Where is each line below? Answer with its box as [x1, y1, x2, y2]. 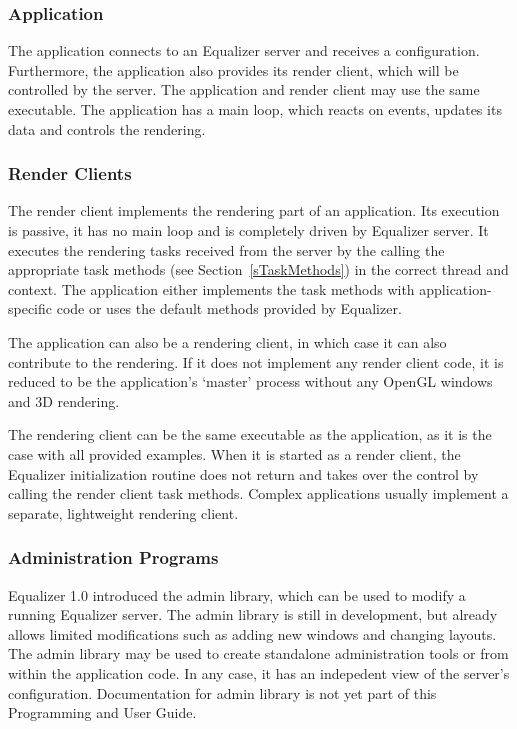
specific [8, 298, 53, 319]
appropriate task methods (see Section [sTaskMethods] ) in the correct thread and [8, 259, 509, 280]
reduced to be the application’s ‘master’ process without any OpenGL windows [8, 371, 493, 392]
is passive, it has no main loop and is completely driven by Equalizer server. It [8, 220, 489, 240]
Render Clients [8, 161, 132, 186]
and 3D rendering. [8, 390, 120, 411]
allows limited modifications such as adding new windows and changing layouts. [8, 623, 497, 644]
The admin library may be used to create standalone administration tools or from [8, 643, 509, 664]
